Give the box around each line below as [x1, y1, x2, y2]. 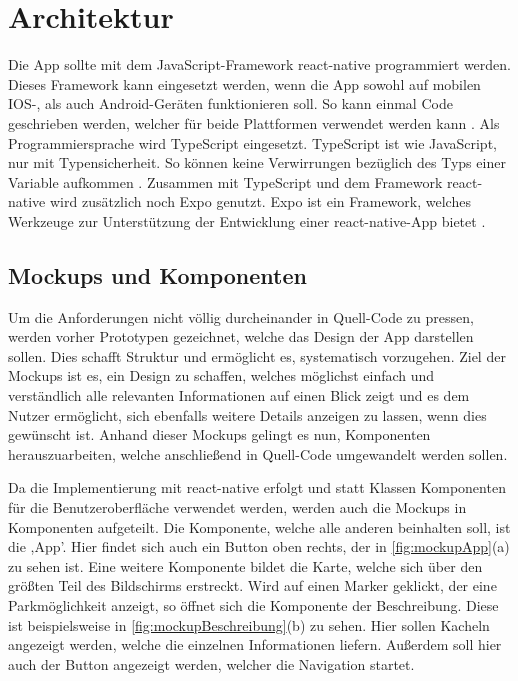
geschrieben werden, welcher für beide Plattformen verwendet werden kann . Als [8, 112, 500, 133]
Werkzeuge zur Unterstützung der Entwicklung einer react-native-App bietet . [8, 210, 486, 231]
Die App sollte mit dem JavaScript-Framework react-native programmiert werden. [8, 54, 512, 75]
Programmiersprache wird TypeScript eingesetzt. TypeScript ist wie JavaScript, [8, 132, 497, 153]
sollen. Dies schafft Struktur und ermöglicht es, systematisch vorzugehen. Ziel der [8, 345, 506, 366]
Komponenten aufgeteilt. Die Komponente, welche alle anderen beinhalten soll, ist [8, 516, 511, 537]
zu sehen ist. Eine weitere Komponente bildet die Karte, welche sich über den [8, 555, 483, 576]
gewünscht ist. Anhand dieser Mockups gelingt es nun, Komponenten [8, 424, 431, 445]
